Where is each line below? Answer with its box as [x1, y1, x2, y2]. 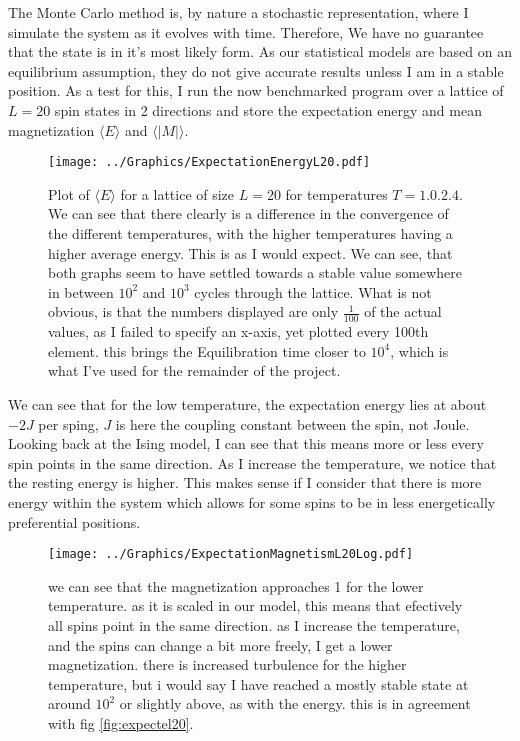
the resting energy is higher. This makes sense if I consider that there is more [8, 472, 482, 493]
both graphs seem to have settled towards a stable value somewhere [48, 262, 462, 283]
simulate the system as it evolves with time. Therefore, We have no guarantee [8, 21, 484, 42]
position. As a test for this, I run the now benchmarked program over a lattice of [8, 80, 504, 101]
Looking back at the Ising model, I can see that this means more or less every [8, 433, 484, 454]
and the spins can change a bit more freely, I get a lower [48, 634, 393, 655]
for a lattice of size [120, 183, 235, 204]
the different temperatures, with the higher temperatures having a [48, 223, 453, 243]
